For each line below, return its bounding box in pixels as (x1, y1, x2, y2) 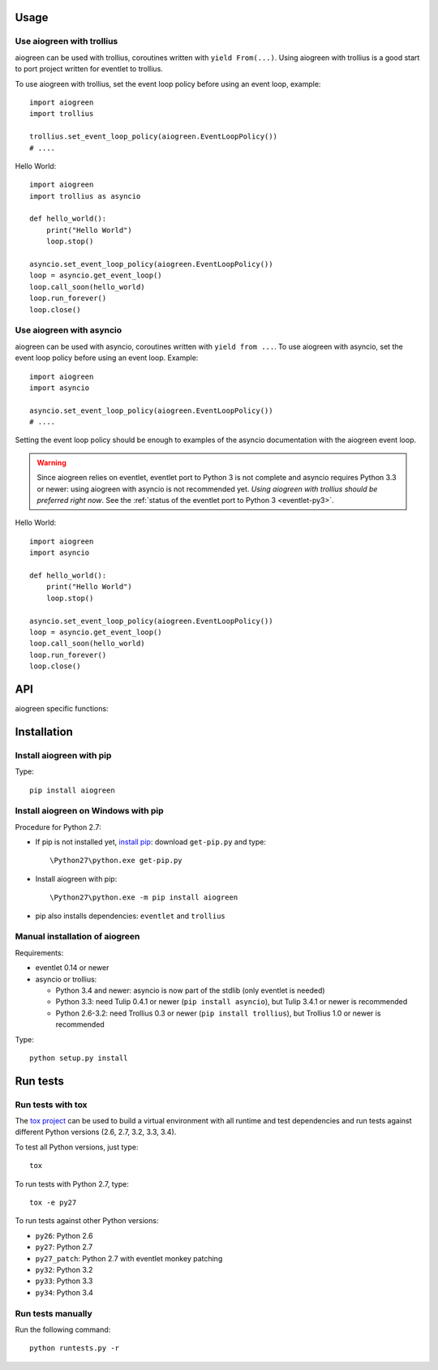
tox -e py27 (29, 1198, 77, 1208)
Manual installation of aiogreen (15, 931, 140, 943)
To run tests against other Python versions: (15, 1216, 159, 1226)
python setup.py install (29, 1053, 128, 1063)
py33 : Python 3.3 (35, 1276, 93, 1286)
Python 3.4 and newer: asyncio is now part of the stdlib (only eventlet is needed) (55, 986, 325, 995)
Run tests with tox (15, 1099, 88, 1110)
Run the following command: (15, 1325, 111, 1334)
